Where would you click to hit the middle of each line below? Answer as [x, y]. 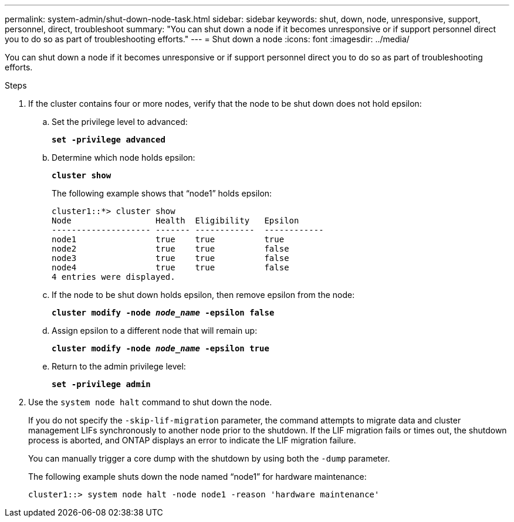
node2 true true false [170, 249]
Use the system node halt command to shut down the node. [150, 402]
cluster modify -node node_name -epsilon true [160, 348]
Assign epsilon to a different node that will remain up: [155, 331]
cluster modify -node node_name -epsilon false [163, 313]
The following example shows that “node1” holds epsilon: [162, 193]
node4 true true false [170, 267]
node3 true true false [170, 258]
